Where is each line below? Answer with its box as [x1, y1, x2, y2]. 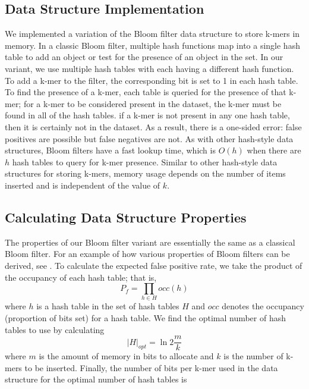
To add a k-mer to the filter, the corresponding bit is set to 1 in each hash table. [5, 74, 298, 86]
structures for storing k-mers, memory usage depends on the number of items [5, 167, 286, 180]
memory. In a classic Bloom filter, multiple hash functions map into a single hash [5, 39, 300, 51]
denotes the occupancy [222, 300, 304, 312]
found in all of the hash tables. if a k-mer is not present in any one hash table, [5, 109, 290, 121]
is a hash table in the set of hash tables [36, 300, 179, 312]
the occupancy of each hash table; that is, [5, 271, 157, 283]
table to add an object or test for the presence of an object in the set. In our [5, 51, 283, 63]
